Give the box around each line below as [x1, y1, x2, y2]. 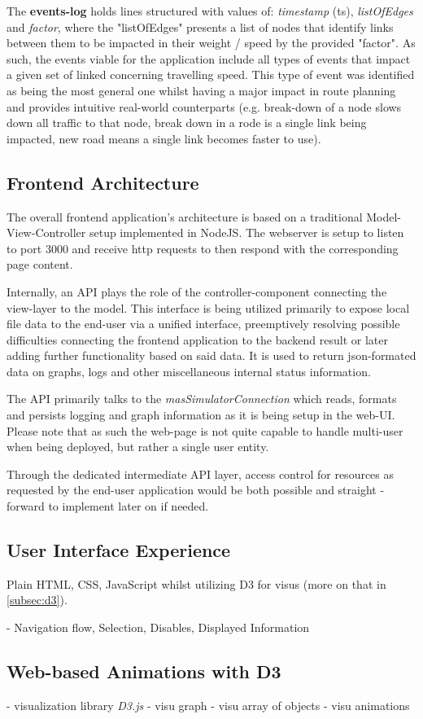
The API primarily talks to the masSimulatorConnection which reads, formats [7, 390, 397, 407]
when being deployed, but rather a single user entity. [7, 438, 269, 455]
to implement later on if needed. [48, 498, 209, 515]
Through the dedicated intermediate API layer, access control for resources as [7, 465, 395, 482]
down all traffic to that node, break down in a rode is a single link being [7, 114, 367, 131]
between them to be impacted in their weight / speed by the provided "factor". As [7, 34, 416, 51]
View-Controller [7, 224, 86, 241]
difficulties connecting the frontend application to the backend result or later [7, 331, 388, 348]
